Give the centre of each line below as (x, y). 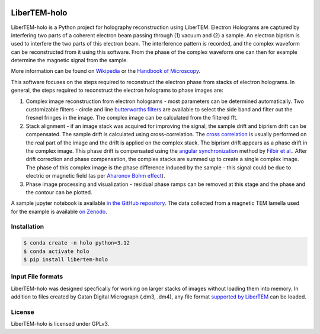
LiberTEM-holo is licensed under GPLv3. (60, 324)
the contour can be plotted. (59, 192)
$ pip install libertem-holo (66, 260)
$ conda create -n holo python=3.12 (77, 243)
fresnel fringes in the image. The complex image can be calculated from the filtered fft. (132, 118)
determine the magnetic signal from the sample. (70, 60)
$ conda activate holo (56, 251)
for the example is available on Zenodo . (59, 211)
